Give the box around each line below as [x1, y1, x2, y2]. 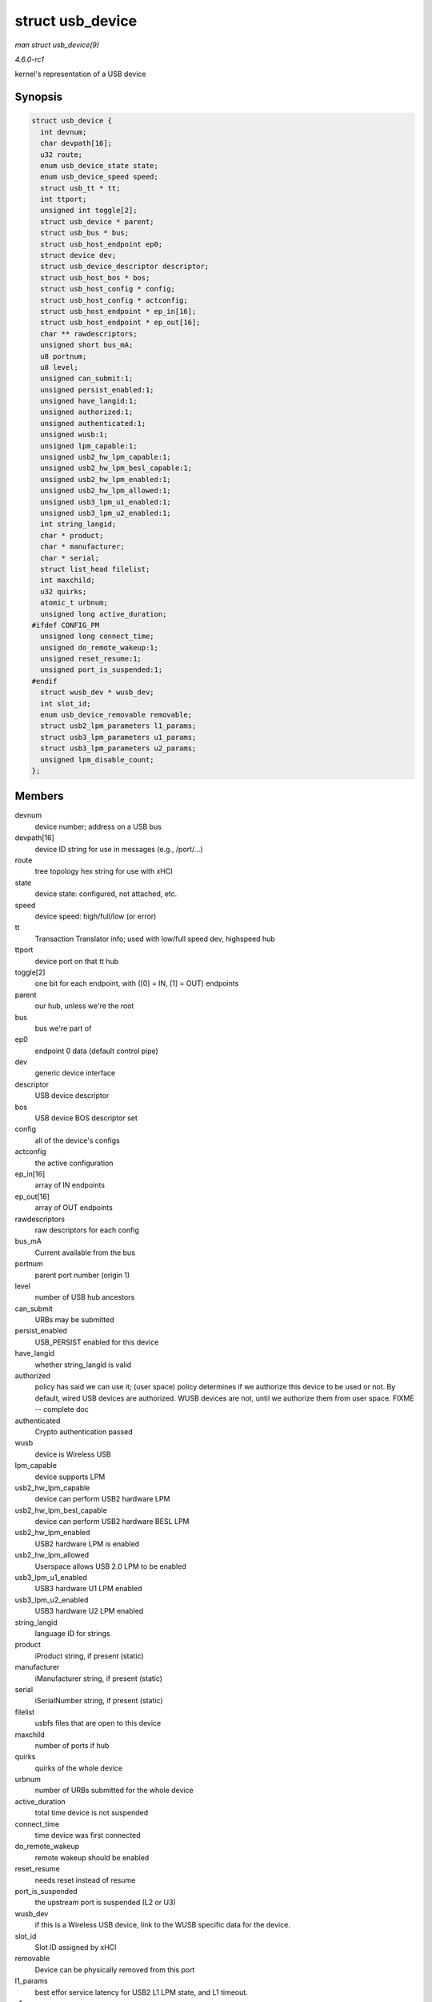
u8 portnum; [40, 352, 87, 360]
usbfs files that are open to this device [34, 1719, 162, 1728]
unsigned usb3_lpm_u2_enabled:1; [40, 509, 171, 517]
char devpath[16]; [40, 139, 112, 148]
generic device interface [34, 1068, 116, 1078]
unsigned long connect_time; [40, 632, 155, 641]
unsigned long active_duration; [40, 609, 167, 618]
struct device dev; [40, 251, 117, 260]
